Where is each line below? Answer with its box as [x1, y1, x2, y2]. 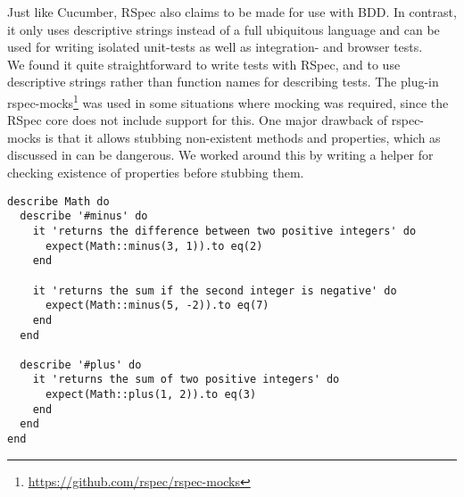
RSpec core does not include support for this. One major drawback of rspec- [7, 111, 425, 129]
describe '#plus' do [20, 358, 142, 371]
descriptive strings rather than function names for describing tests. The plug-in [7, 72, 439, 91]
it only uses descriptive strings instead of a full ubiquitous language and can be [7, 20, 440, 38]
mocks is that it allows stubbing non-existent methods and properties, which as [7, 128, 441, 146]
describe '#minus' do [20, 210, 148, 223]
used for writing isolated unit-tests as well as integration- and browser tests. [7, 37, 423, 56]
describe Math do [7, 195, 110, 208]
